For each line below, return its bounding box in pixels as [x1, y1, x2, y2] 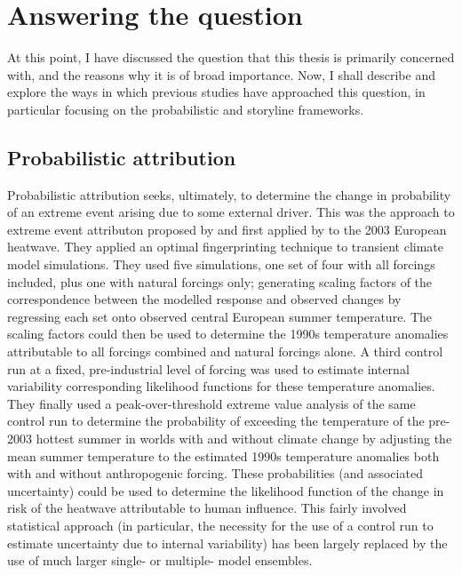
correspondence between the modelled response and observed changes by [7, 290, 402, 308]
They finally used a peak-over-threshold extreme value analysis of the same [7, 394, 416, 412]
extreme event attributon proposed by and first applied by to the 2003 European [7, 220, 447, 238]
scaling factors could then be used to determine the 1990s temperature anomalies [7, 324, 449, 343]
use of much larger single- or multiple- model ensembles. [7, 551, 313, 570]
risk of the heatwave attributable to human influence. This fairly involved [7, 499, 407, 517]
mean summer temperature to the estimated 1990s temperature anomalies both [7, 446, 440, 465]
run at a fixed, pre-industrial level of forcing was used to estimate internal [7, 359, 410, 378]
